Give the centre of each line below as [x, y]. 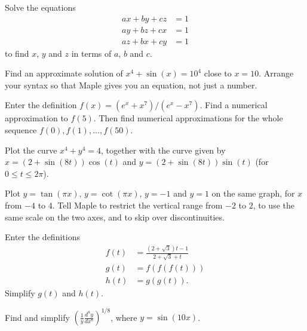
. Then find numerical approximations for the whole [188, 118]
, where [124, 317]
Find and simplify [37, 317]
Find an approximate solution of [64, 73]
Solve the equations [40, 7]
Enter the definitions [42, 237]
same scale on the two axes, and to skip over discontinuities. [115, 217]
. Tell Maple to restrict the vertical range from [137, 205]
